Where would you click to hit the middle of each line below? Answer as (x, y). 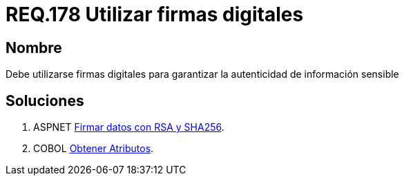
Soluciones (45, 100)
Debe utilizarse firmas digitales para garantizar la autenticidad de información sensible (202, 74)
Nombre (34, 47)
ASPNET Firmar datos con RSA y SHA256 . (129, 127)
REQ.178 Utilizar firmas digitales (155, 14)
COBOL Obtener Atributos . (94, 149)
